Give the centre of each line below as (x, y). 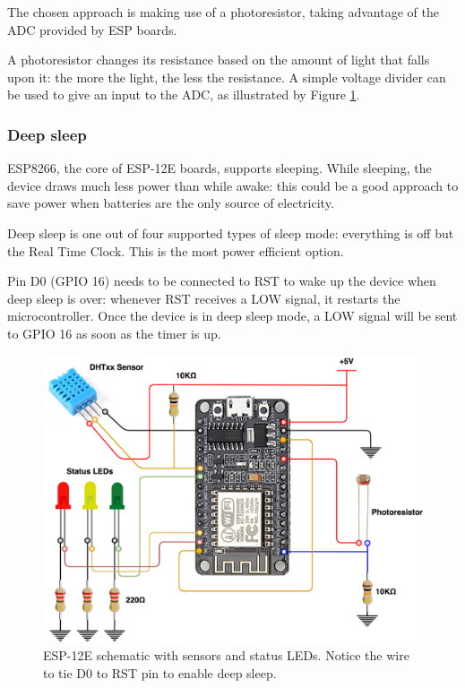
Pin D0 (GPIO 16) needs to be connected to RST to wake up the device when (222, 281)
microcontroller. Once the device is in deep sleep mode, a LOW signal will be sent (232, 316)
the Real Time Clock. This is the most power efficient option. (176, 250)
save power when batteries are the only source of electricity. (171, 203)
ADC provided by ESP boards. (92, 29)
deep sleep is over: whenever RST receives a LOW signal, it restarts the (204, 298)
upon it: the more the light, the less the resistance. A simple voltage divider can (227, 77)
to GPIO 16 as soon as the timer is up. (114, 333)
